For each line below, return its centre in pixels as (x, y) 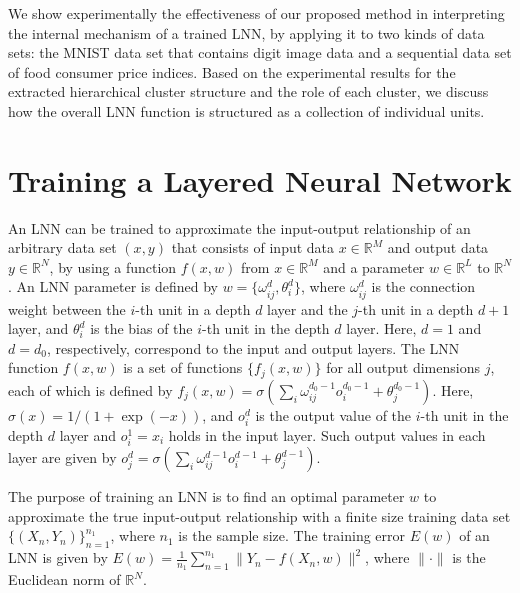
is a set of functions (183, 367)
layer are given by (62, 457)
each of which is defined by (90, 389)
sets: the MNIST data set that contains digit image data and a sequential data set (260, 52)
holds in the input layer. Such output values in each (327, 435)
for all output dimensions (403, 367)
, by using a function (113, 266)
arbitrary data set (62, 247)
